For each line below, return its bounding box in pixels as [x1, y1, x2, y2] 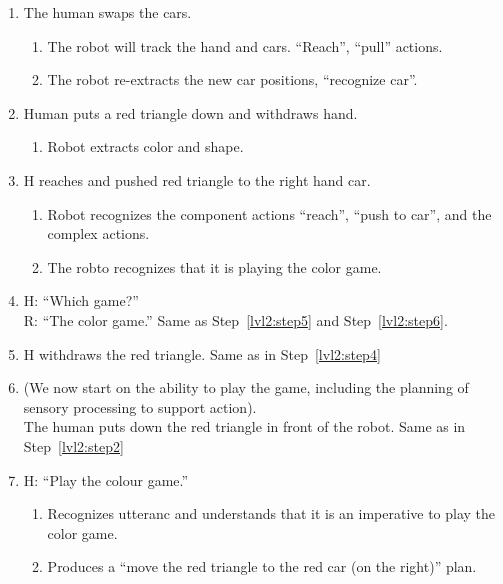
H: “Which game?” [23, 290, 139, 311]
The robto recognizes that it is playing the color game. [47, 256, 382, 277]
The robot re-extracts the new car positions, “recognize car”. [47, 69, 418, 90]
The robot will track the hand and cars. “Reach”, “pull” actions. [47, 35, 443, 56]
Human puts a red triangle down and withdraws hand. [23, 102, 358, 123]
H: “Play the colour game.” [23, 469, 189, 490]
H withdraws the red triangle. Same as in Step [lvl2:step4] [23, 343, 381, 364]
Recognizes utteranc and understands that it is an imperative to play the [47, 503, 496, 524]
